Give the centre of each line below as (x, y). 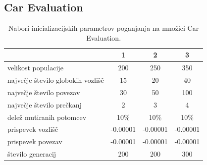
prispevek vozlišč (33, 129)
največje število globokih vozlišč (56, 80)
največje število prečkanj (45, 104)
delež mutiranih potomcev (47, 117)
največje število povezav (44, 92)
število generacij (32, 154)
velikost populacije (35, 68)
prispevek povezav (35, 141)
